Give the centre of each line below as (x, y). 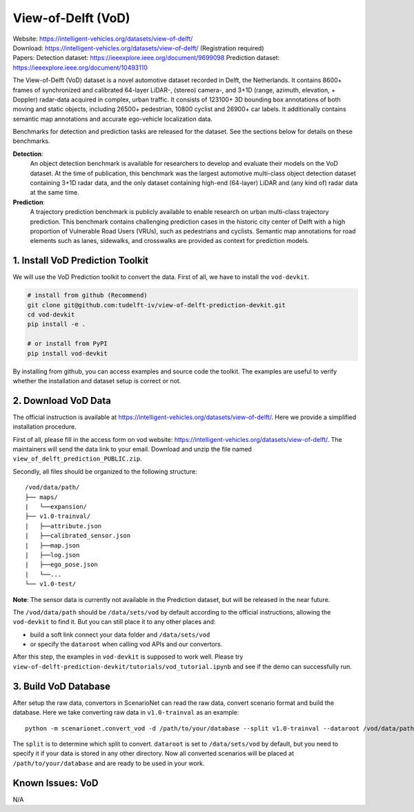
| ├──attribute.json (63, 526)
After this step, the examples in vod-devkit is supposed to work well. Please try (128, 657)
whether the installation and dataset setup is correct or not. (97, 380)
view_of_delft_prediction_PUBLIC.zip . (78, 458)
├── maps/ (41, 497)
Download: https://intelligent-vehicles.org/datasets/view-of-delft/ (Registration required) (138, 48)
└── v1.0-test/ (51, 584)
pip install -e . (57, 324)
